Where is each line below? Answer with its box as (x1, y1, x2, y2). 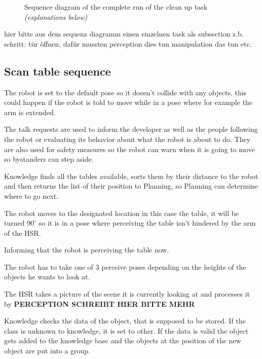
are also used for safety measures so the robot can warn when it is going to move (4, 143, 255, 154)
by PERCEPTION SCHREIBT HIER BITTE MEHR (4, 298, 195, 309)
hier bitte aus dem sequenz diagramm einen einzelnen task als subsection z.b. (4, 28, 244, 39)
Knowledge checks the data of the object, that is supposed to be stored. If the (4, 315, 246, 326)
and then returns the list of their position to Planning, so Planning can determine (4, 181, 258, 191)
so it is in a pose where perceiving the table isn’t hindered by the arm (39, 218, 256, 228)
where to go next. (4, 190, 58, 201)
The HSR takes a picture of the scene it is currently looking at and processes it (4, 289, 250, 299)
